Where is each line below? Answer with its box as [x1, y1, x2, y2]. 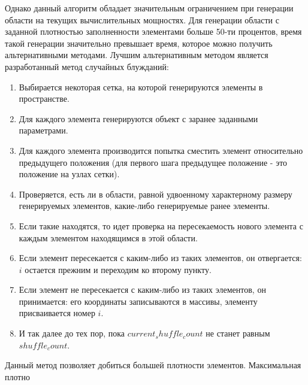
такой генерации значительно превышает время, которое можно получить [5, 37, 273, 49]
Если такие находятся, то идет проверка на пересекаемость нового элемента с [19, 219, 303, 232]
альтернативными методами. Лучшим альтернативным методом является [5, 48, 268, 61]
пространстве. [19, 92, 70, 105]
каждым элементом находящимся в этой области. [19, 231, 198, 244]
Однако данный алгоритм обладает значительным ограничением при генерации [5, 2, 294, 14]
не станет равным [206, 327, 270, 339]
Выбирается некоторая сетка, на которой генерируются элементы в [19, 80, 263, 93]
